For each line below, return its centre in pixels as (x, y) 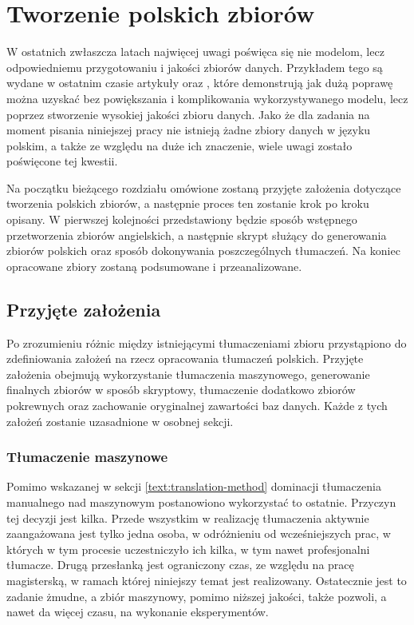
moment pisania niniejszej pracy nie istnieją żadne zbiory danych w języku (189, 130)
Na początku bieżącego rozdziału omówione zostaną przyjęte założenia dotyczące (204, 187)
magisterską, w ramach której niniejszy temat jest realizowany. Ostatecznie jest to (207, 580)
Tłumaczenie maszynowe (87, 457)
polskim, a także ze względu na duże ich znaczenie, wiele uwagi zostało (179, 145)
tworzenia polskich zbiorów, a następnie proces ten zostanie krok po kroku (188, 203)
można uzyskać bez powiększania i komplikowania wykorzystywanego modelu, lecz (207, 98)
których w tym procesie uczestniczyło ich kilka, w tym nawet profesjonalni (188, 549)
